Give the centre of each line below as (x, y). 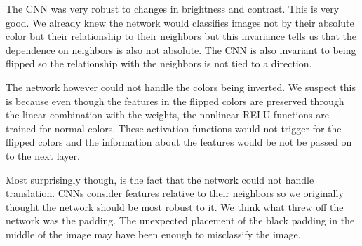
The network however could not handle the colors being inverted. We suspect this (181, 87)
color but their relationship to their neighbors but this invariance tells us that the (181, 36)
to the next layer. (43, 155)
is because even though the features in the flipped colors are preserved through (175, 101)
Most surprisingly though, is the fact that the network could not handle (160, 179)
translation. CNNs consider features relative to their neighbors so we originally (175, 193)
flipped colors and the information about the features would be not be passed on (179, 142)
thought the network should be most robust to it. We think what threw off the (175, 206)
